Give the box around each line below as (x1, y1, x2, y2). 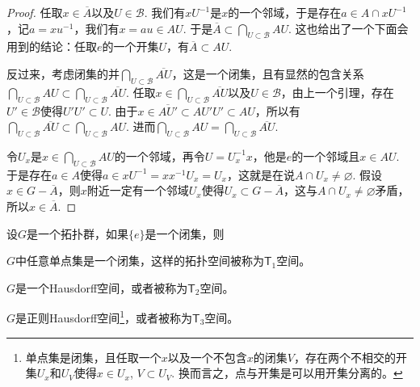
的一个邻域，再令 (114, 147, 205, 164)
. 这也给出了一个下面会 (288, 19, 409, 36)
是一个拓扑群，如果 (27, 225, 129, 242)
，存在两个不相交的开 (294, 348, 407, 365)
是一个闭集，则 (145, 225, 225, 242)
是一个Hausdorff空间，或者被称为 (15, 279, 188, 296)
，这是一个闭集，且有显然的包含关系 (171, 65, 364, 82)
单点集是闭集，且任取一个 (25, 348, 162, 365)
